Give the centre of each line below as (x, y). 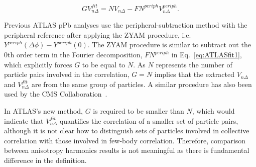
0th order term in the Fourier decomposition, (73, 55)
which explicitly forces (38, 64)
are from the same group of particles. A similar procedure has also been (142, 84)
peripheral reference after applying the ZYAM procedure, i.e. (98, 34)
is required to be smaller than (139, 110)
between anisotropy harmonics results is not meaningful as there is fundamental (127, 150)
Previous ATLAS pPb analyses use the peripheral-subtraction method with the (126, 25)
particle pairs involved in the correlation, (67, 74)
